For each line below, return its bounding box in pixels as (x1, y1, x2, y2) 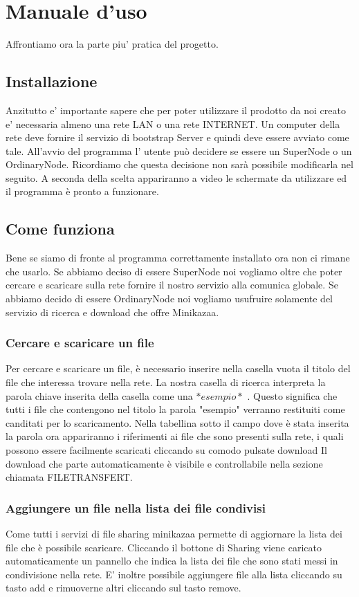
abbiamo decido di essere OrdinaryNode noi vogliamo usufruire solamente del (6, 291, 333, 306)
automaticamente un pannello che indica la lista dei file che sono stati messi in (6, 553, 338, 568)
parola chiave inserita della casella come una (6, 388, 193, 403)
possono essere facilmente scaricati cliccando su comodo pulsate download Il (6, 443, 327, 457)
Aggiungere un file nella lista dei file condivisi (6, 499, 266, 516)
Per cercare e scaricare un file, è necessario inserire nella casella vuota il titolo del (6, 361, 351, 376)
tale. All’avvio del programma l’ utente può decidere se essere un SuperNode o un (6, 143, 352, 158)
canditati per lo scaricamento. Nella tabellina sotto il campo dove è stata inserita (6, 415, 349, 430)
